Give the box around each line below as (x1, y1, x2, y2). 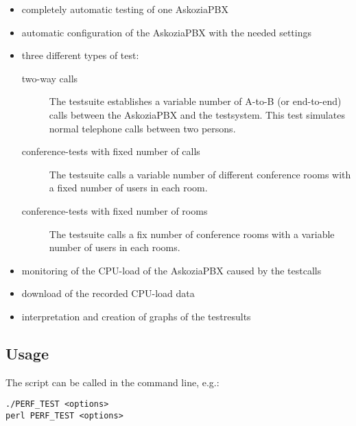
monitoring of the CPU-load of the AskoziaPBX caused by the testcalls (21, 263, 322, 277)
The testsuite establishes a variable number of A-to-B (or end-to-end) (49, 94, 342, 108)
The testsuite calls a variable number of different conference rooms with (49, 167, 351, 181)
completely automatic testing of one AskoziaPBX (21, 2, 228, 16)
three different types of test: (21, 48, 139, 62)
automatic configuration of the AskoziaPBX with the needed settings (21, 25, 312, 39)
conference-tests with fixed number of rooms (21, 203, 208, 217)
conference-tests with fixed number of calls (21, 144, 200, 158)
